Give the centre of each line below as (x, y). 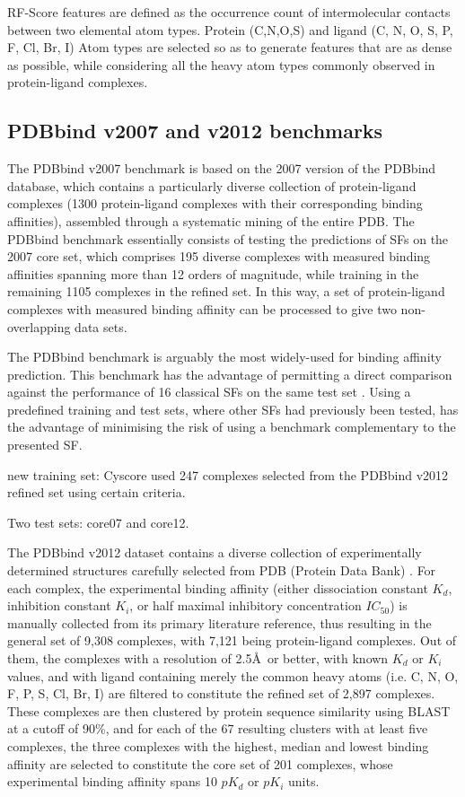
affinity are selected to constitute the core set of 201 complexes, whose (200, 763)
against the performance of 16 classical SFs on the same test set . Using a (209, 392)
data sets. (101, 326)
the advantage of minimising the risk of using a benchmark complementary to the (232, 427)
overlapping (39, 326)
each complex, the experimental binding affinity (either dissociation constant (218, 587)
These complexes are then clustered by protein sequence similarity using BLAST (229, 710)
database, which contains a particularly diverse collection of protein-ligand (212, 185)
